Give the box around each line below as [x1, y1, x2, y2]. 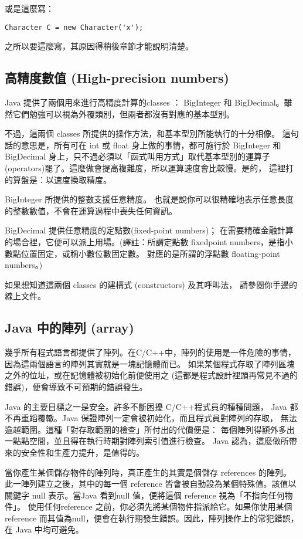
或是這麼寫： [5, 2, 54, 14]
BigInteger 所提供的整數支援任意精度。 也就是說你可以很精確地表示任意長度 [5, 193, 294, 205]
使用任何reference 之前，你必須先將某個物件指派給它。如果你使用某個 [28, 500, 292, 513]
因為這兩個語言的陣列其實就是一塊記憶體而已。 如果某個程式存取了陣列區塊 [5, 357, 295, 369]
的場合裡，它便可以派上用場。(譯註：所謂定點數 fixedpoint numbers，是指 [5, 235, 285, 248]
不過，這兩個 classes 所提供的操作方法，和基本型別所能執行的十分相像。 [5, 127, 280, 140]
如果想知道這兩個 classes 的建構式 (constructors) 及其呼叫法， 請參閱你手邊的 [5, 278, 297, 290]
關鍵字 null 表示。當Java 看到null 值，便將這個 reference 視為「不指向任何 [5, 489, 285, 501]
